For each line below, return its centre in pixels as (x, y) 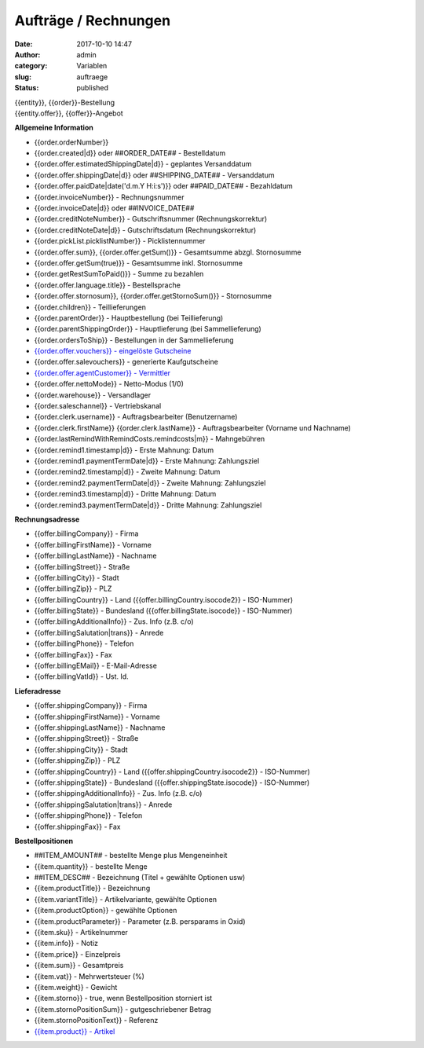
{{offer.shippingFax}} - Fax (77, 826)
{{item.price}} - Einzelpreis (77, 954)
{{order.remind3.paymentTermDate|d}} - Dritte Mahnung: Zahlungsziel (148, 505)
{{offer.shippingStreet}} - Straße (86, 738)
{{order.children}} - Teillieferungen (90, 307)
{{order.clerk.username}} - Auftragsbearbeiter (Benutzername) (136, 417)
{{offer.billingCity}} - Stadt (77, 577)
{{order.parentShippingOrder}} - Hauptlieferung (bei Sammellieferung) (148, 329)
